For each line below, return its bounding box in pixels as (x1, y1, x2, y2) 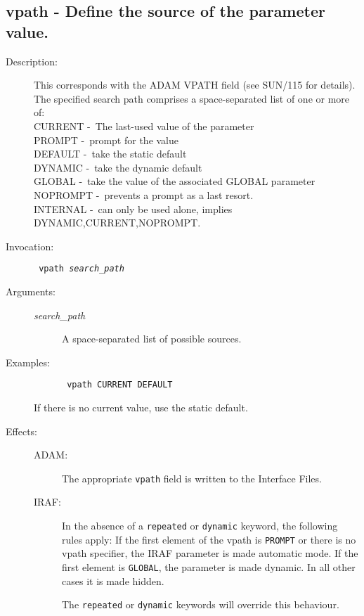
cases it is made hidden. (62, 573, 164, 588)
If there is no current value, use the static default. (34, 400, 248, 414)
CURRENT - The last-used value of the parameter (34, 118, 254, 133)
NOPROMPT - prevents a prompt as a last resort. (34, 187, 254, 202)
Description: (6, 53, 58, 68)
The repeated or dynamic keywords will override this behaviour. (62, 597, 339, 612)
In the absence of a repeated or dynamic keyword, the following (62, 518, 338, 533)
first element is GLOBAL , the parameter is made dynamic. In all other (62, 559, 356, 574)
